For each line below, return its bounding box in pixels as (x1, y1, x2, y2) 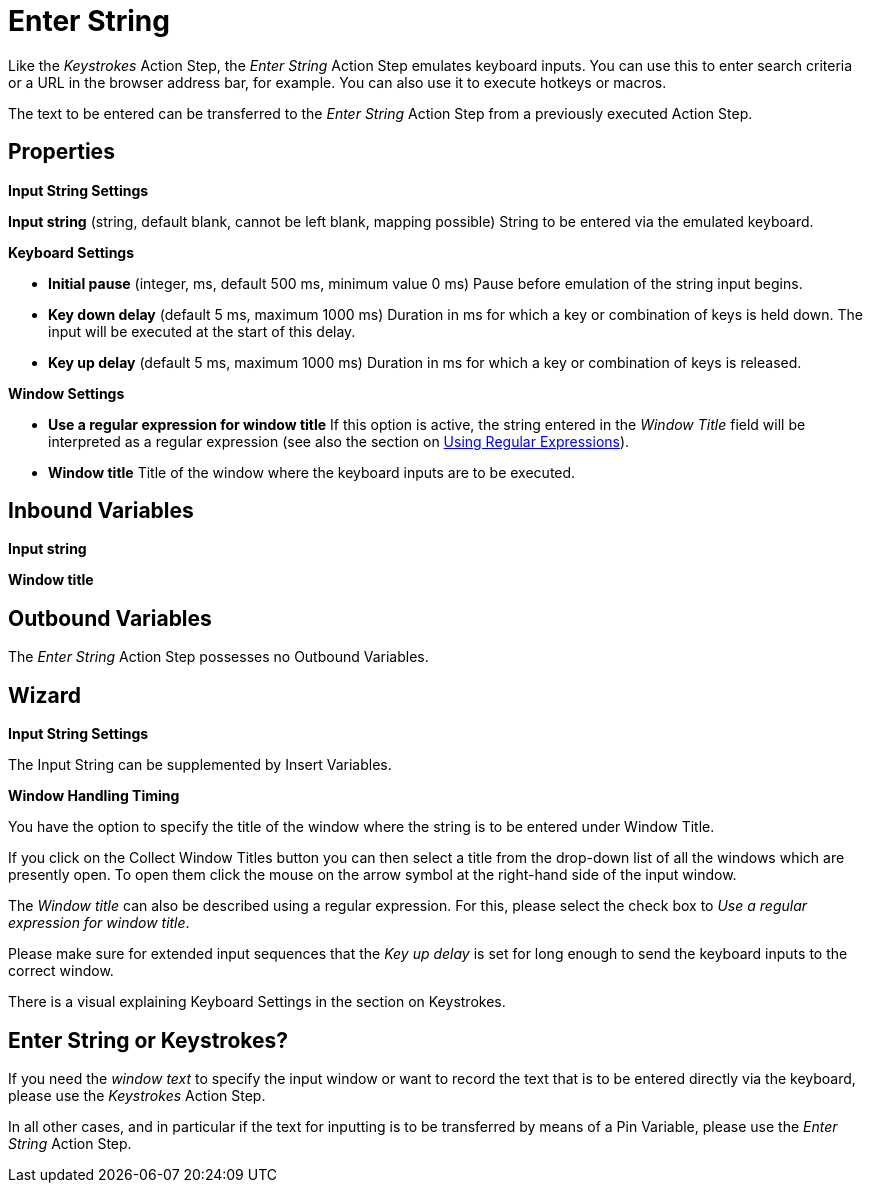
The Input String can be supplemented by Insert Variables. (8, 756, 392, 774)
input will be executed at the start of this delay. (48, 322, 356, 340)
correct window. (8, 962, 114, 980)
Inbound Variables (8, 498, 194, 524)
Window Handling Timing (8, 787, 180, 805)
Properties (8, 139, 115, 165)
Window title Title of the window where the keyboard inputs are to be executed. (48, 463, 576, 481)
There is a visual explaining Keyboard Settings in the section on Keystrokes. (8, 993, 506, 1011)
